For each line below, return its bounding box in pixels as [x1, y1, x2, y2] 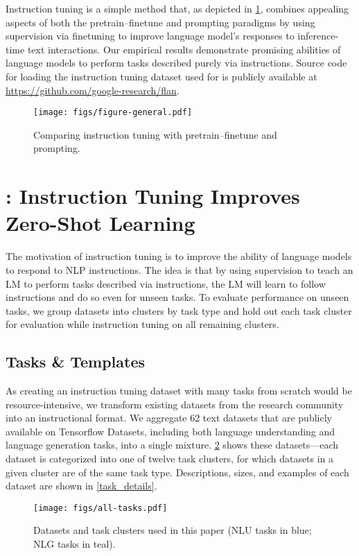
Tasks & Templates [6, 351, 146, 372]
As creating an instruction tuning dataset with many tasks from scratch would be [6, 383, 352, 398]
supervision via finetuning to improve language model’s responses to [6, 28, 295, 43]
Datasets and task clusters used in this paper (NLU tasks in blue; [33, 523, 312, 537]
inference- [297, 28, 339, 43]
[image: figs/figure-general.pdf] [33, 107, 193, 118]
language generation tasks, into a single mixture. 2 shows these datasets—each [6, 437, 339, 452]
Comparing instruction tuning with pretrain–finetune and [33, 127, 277, 141]
